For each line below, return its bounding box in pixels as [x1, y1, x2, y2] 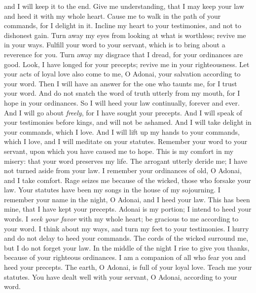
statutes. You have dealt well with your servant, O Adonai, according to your [4, 271, 237, 282]
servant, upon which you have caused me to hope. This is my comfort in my [4, 146, 234, 156]
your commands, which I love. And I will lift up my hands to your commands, [4, 126, 240, 137]
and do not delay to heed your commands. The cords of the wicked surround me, [4, 233, 249, 243]
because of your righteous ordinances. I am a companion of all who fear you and [4, 252, 246, 262]
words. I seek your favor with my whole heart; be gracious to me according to [4, 214, 239, 224]
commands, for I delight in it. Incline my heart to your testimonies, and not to [4, 20, 242, 31]
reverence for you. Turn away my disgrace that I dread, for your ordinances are [4, 49, 243, 59]
